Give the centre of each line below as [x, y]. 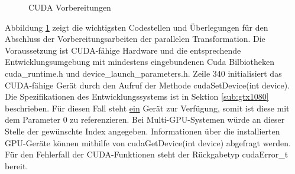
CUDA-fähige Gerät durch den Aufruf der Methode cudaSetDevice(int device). [147, 85]
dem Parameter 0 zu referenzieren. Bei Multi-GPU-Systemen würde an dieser [145, 119]
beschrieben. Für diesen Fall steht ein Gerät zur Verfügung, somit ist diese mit [147, 108]
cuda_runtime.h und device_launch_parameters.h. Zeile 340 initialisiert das [143, 73]
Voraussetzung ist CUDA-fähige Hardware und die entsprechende [123, 50]
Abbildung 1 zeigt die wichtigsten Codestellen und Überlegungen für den [137, 27]
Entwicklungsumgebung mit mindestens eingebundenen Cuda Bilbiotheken [140, 62]
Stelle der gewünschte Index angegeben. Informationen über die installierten [142, 131]
